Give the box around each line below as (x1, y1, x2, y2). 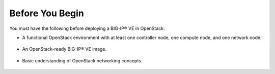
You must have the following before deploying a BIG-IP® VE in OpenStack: (9, 25, 165, 31)
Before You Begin (9, 8, 84, 19)
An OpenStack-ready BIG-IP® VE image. (22, 46, 107, 52)
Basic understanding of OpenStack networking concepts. (22, 57, 143, 63)
